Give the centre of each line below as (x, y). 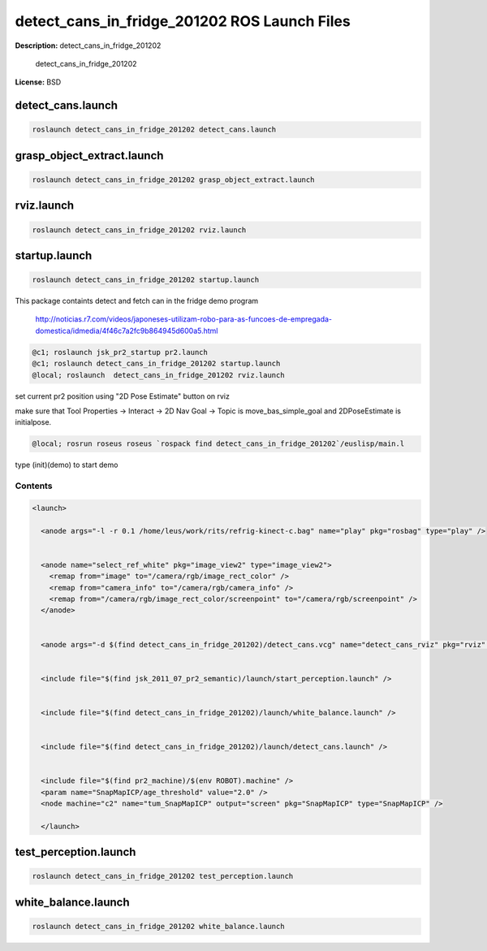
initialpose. (33, 422)
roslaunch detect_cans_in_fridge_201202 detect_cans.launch (154, 130)
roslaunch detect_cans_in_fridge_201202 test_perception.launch (163, 876)
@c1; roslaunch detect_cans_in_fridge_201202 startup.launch (156, 364)
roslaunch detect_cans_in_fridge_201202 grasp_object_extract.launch (173, 179)
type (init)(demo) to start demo (67, 465)
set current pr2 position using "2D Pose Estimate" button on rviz (123, 396)
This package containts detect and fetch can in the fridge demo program (137, 301)
